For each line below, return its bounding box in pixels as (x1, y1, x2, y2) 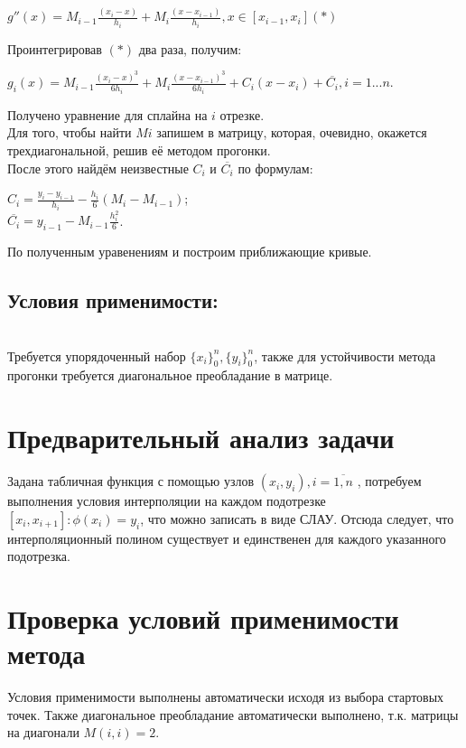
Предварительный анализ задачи (7, 419, 395, 456)
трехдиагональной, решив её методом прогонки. (7, 140, 271, 159)
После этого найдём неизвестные (7, 158, 189, 177)
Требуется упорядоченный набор (7, 346, 186, 365)
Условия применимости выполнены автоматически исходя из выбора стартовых (7, 687, 444, 706)
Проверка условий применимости (7, 600, 399, 637)
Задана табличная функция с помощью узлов (7, 472, 255, 491)
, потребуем (357, 472, 422, 491)
